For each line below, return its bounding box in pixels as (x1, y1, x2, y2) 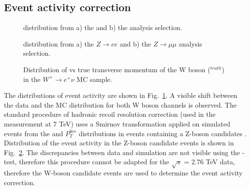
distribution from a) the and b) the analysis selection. (23, 22, 182, 32)
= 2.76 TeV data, (184, 157, 235, 167)
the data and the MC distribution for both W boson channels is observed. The (4, 99, 237, 110)
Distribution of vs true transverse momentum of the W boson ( (23, 64, 210, 74)
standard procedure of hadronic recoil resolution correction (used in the (4, 109, 216, 119)
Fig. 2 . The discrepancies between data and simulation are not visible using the (4, 147, 240, 157)
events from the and (4, 128, 63, 138)
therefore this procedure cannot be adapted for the (19, 157, 169, 167)
